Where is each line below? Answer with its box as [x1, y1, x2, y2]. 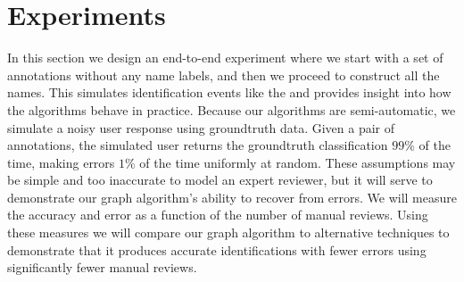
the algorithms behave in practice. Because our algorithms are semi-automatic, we [7, 100, 456, 119]
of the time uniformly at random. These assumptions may [139, 153, 456, 171]
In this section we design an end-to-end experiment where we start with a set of [7, 48, 443, 67]
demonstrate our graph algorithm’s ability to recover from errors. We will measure [7, 187, 457, 206]
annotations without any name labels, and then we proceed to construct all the [7, 65, 440, 84]
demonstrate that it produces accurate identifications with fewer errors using [7, 240, 427, 259]
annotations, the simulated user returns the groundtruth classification [7, 136, 388, 154]
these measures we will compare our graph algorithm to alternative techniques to [7, 223, 450, 242]
